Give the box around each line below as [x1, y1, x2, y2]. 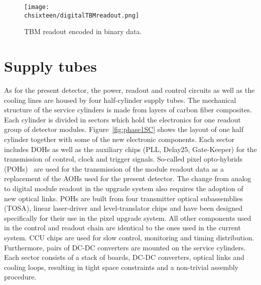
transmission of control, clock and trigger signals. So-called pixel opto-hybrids [4, 154, 243, 164]
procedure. [4, 271, 37, 282]
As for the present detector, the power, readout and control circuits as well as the [4, 85, 255, 95]
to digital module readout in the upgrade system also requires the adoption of [4, 183, 243, 193]
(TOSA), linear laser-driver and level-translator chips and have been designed [4, 203, 243, 213]
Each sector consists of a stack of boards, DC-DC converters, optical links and [4, 252, 244, 262]
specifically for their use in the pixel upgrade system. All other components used [4, 212, 251, 223]
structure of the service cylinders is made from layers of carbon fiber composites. [4, 104, 252, 115]
